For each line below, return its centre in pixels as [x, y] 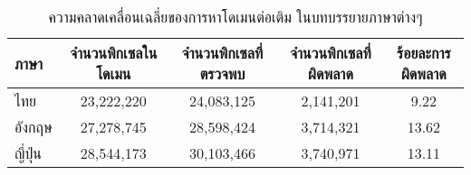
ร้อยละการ [424, 53]
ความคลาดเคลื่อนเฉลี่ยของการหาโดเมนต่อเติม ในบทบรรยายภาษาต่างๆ [235, 17]
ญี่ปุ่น [28, 153]
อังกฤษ [34, 127]
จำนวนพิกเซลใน [114, 53]
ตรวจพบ [222, 74]
